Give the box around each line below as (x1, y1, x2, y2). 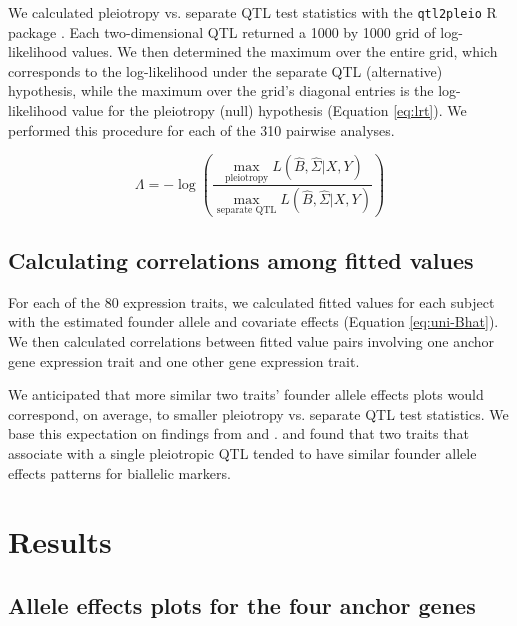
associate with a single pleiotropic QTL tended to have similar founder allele (8, 442, 477, 463)
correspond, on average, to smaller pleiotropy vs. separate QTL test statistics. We (8, 403, 509, 424)
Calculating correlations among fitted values (8, 244, 474, 275)
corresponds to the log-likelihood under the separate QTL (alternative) (8, 60, 443, 81)
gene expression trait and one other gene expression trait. (8, 350, 360, 371)
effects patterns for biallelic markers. (8, 462, 231, 483)
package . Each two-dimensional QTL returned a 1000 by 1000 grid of (8, 21, 436, 42)
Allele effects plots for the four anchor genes (8, 589, 476, 620)
